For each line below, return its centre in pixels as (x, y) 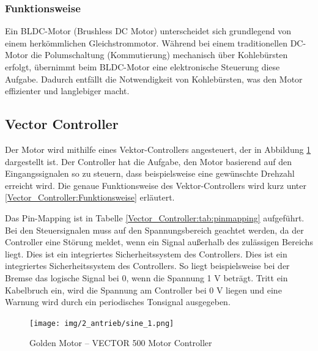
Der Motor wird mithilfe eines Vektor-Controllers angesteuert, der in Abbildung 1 (158, 149)
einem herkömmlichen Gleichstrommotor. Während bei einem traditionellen (146, 42)
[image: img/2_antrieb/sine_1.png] (102, 323)
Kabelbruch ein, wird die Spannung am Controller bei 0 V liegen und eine (143, 290)
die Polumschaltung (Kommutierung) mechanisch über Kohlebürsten (159, 55)
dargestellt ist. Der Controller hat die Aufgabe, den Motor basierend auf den (148, 161)
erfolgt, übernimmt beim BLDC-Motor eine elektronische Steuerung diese (142, 67)
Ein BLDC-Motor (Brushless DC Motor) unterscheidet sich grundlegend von (148, 31)
